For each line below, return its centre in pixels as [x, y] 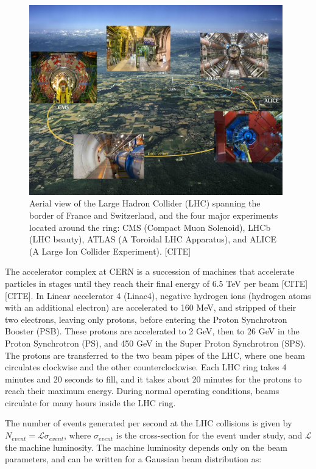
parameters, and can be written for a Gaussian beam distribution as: [133, 459]
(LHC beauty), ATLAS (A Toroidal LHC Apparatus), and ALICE [153, 239]
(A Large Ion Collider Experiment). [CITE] [110, 251]
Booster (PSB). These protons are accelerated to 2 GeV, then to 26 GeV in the [152, 331]
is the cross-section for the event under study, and [209, 435]
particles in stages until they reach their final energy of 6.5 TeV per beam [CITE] [156, 283]
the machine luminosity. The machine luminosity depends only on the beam [146, 447]
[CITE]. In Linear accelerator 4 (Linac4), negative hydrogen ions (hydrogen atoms [158, 295]
